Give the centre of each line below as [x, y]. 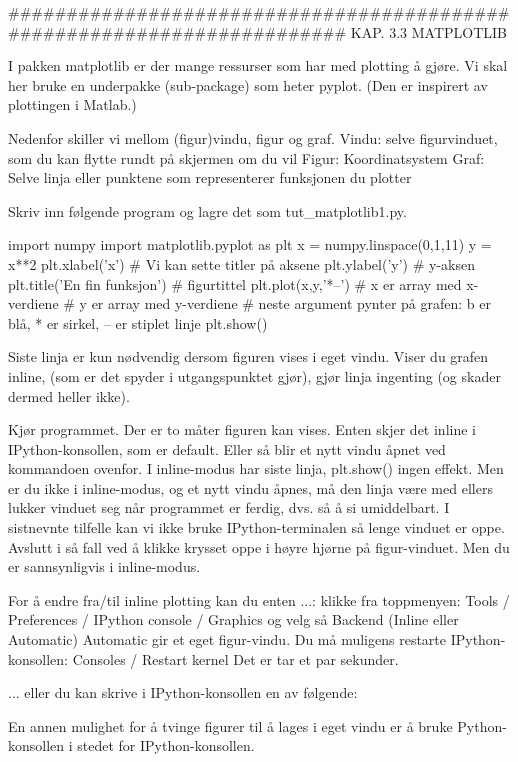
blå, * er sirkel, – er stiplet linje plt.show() [138, 322]
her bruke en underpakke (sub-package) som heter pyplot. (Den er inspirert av [248, 84]
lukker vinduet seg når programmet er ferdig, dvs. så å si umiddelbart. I [229, 507]
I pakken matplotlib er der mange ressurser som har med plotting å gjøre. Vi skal [258, 65]
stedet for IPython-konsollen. [166, 745]
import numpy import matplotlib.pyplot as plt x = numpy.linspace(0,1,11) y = [250, 244]
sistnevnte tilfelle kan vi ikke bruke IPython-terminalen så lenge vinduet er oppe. [256, 527]
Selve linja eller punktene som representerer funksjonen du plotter [210, 177]
